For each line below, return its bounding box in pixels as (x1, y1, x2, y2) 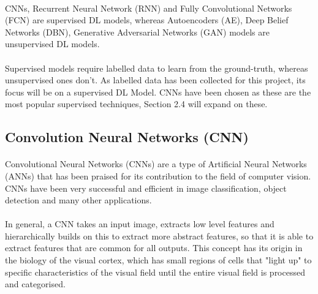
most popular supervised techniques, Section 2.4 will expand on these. (5, 97, 268, 110)
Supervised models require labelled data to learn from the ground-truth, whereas (5, 61, 308, 74)
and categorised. (5, 277, 66, 290)
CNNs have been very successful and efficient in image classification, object (5, 181, 287, 194)
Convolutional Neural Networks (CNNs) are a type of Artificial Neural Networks (5, 157, 307, 170)
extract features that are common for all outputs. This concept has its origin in (5, 241, 303, 254)
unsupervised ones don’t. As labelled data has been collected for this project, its (5, 73, 306, 86)
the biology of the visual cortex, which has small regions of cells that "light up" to (5, 254, 312, 266)
